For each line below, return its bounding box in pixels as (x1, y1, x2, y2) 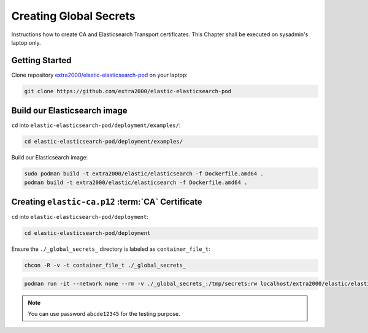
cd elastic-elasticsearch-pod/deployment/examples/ (24, 138, 183, 145)
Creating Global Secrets (11, 9, 136, 23)
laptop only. (11, 39, 41, 46)
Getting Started (11, 55, 72, 66)
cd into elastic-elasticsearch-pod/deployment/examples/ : (11, 121, 181, 129)
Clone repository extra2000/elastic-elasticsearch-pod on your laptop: (11, 71, 188, 78)
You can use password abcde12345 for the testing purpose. (28, 310, 180, 318)
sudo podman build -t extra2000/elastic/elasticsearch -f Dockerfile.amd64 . (24, 170, 264, 177)
